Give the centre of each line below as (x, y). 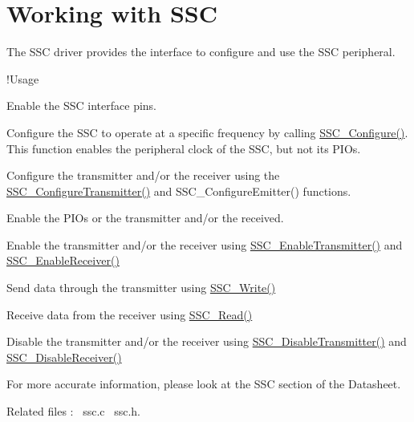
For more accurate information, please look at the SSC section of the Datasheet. (204, 384)
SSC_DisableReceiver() (64, 357)
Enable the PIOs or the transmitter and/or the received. (145, 218)
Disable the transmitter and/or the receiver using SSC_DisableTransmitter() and (207, 341)
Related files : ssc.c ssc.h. (73, 411)
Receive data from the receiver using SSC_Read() (130, 314)
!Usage (23, 78)
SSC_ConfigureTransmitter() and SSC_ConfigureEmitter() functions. (179, 191)
